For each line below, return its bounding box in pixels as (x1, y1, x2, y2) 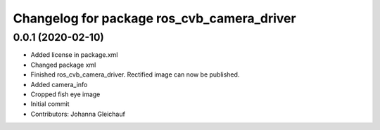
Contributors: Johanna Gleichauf (30, 110, 126, 118)
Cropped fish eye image (30, 90, 101, 98)
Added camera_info (30, 80, 88, 89)
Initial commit (30, 100, 70, 108)
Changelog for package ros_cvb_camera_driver (13, 11, 296, 26)
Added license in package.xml (30, 51, 118, 59)
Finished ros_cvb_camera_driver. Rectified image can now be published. (30, 70, 240, 79)
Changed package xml (30, 60, 96, 69)
